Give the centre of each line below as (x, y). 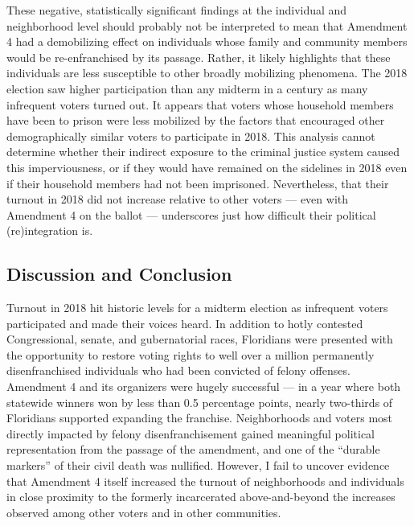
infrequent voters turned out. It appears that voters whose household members (200, 104)
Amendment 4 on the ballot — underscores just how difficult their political (191, 214)
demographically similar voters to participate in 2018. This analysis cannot (191, 136)
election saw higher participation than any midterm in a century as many (187, 88)
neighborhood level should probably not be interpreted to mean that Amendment (207, 25)
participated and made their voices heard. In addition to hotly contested (185, 323)
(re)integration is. (50, 230)
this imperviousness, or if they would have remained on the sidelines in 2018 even (207, 167)
